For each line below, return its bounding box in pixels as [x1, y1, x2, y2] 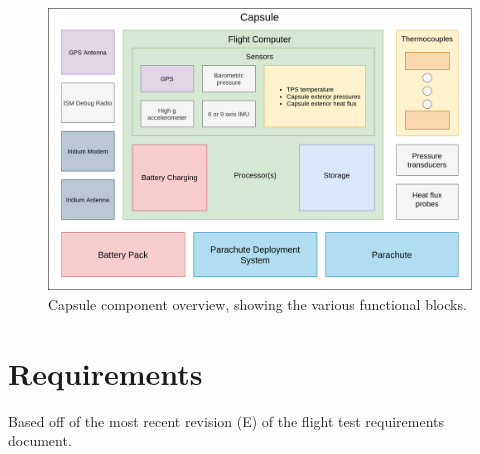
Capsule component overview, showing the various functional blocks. [48, 293, 467, 314]
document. [8, 430, 72, 451]
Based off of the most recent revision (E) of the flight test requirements [8, 410, 445, 431]
